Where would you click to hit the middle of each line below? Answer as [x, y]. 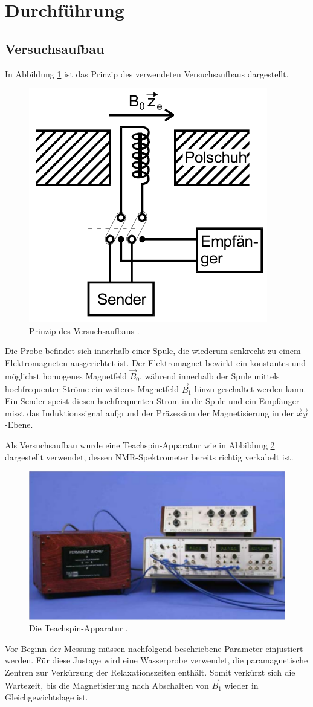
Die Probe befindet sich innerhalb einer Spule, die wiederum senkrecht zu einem [153, 351]
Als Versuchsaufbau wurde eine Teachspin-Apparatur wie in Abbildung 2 [140, 444]
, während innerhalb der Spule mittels [209, 376]
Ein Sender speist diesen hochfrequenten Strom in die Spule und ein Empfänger [152, 401]
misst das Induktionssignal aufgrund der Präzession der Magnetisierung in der [149, 412]
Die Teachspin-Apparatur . [79, 628]
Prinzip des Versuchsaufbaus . [84, 330]
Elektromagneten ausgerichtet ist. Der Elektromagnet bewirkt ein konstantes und [156, 362]
